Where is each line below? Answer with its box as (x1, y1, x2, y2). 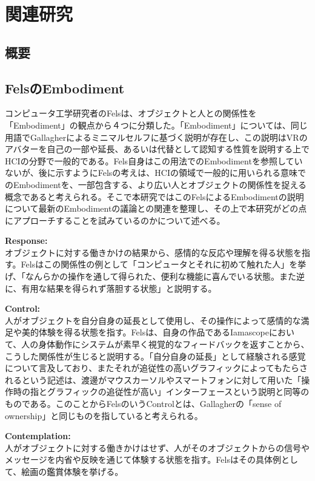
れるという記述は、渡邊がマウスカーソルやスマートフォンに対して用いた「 (5, 373, 302, 386)
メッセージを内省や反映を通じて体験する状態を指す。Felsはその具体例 (5, 453, 281, 466)
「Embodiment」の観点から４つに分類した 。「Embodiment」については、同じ (5, 118, 308, 131)
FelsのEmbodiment (5, 78, 125, 97)
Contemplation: (5, 429, 71, 442)
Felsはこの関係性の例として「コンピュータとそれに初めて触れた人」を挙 (21, 258, 307, 271)
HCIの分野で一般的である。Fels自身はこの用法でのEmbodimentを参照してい (5, 154, 303, 167)
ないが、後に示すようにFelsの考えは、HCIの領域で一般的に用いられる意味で (5, 166, 306, 179)
